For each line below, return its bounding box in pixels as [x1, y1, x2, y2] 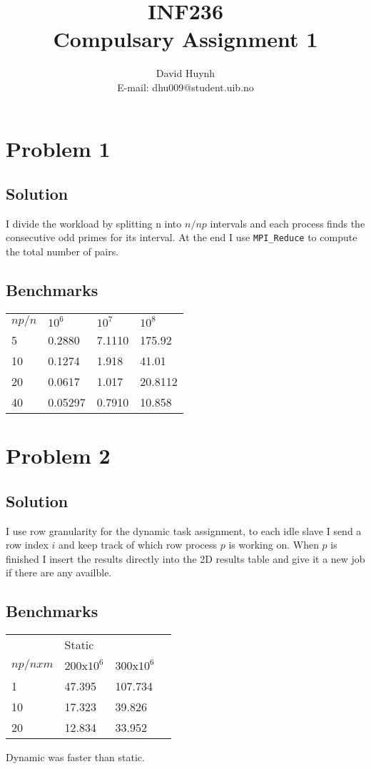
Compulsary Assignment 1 [53, 24, 318, 54]
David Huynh [156, 66, 215, 81]
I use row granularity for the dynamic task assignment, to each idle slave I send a [6, 523, 362, 538]
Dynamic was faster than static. [6, 750, 145, 765]
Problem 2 [6, 441, 111, 470]
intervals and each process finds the [210, 215, 365, 230]
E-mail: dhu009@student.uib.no [117, 79, 254, 94]
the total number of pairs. [6, 244, 119, 259]
